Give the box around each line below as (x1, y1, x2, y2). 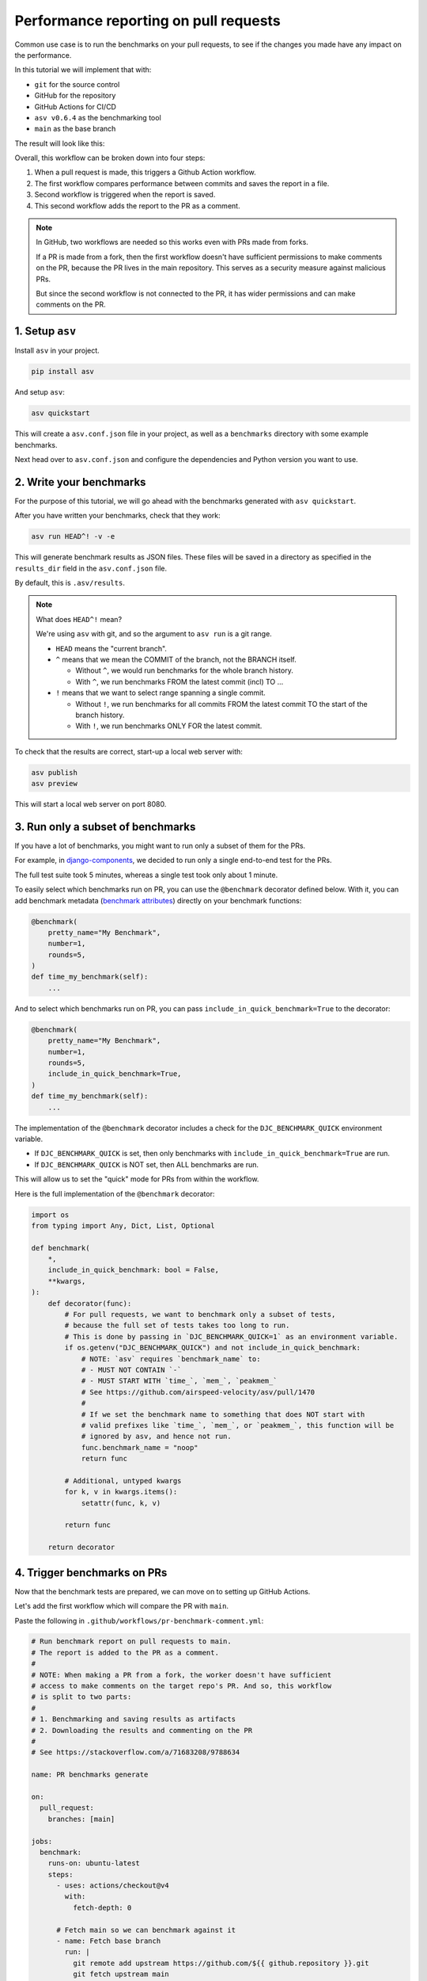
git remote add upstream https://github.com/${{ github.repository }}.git (72, 1958, 369, 1968)
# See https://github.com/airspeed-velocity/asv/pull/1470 (81, 1387, 316, 1396)
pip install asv (31, 367, 95, 376)
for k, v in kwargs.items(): (64, 1487, 178, 1497)
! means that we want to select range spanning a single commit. (55, 688, 266, 697)
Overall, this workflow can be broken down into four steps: (14, 153, 206, 162)
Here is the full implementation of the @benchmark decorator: (14, 1189, 215, 1198)
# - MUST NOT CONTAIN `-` (81, 1365, 182, 1374)
